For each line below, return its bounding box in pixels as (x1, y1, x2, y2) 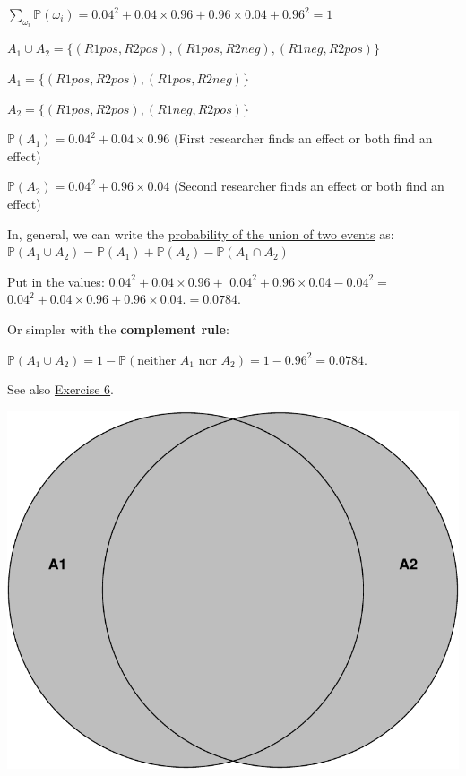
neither (137, 354, 177, 367)
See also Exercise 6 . (7, 380, 114, 399)
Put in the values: (7, 272, 105, 290)
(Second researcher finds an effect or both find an (174, 177, 444, 195)
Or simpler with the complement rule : (7, 319, 229, 338)
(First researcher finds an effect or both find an (174, 129, 433, 148)
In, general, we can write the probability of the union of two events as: (7, 224, 394, 243)
